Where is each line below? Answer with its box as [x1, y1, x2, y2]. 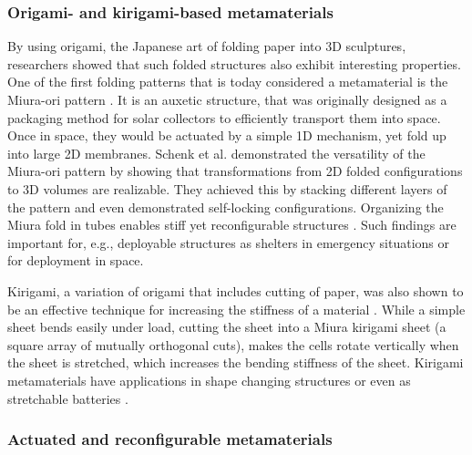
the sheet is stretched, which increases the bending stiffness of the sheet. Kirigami [7, 353, 464, 372]
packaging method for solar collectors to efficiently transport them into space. [7, 108, 441, 127]
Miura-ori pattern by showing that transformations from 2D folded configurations [7, 161, 463, 181]
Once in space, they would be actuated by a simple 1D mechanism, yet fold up [7, 126, 446, 145]
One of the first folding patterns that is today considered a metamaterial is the [7, 72, 448, 91]
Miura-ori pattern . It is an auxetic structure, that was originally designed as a [7, 90, 447, 109]
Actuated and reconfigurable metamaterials [7, 428, 333, 450]
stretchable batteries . [7, 388, 128, 408]
